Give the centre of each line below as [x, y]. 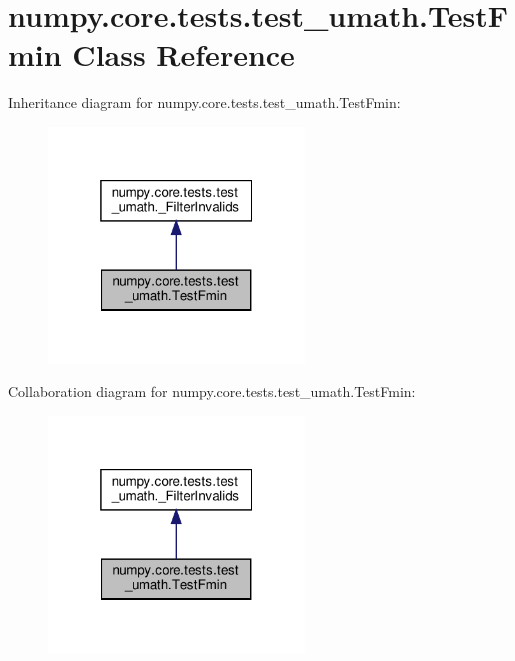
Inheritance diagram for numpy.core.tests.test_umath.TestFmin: [204, 102]
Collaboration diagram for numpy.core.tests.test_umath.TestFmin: [212, 391]
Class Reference [183, 54]
